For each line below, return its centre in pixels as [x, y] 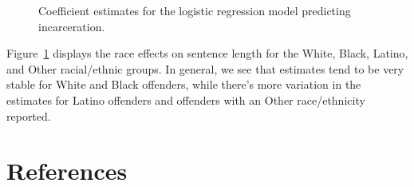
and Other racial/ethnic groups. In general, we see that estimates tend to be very [205, 68]
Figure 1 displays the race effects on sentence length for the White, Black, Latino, [207, 53]
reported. [29, 115]
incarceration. [72, 26]
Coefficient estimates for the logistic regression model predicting [195, 10]
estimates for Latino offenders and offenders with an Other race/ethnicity [186, 99]
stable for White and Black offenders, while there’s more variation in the [184, 84]
